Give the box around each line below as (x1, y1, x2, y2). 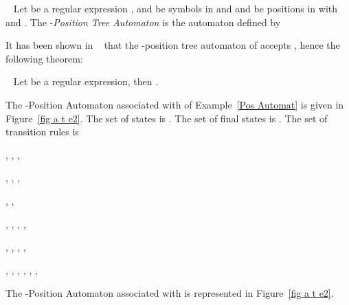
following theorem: (5, 51, 83, 65)
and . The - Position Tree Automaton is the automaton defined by (5, 14, 281, 29)
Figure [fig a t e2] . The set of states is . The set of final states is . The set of (5, 111, 328, 125)
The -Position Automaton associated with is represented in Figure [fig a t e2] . (5, 286, 334, 300)
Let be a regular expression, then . (13, 74, 159, 89)
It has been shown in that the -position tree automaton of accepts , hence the (5, 38, 340, 52)
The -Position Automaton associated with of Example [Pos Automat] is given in (5, 97, 344, 111)
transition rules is (5, 124, 79, 139)
